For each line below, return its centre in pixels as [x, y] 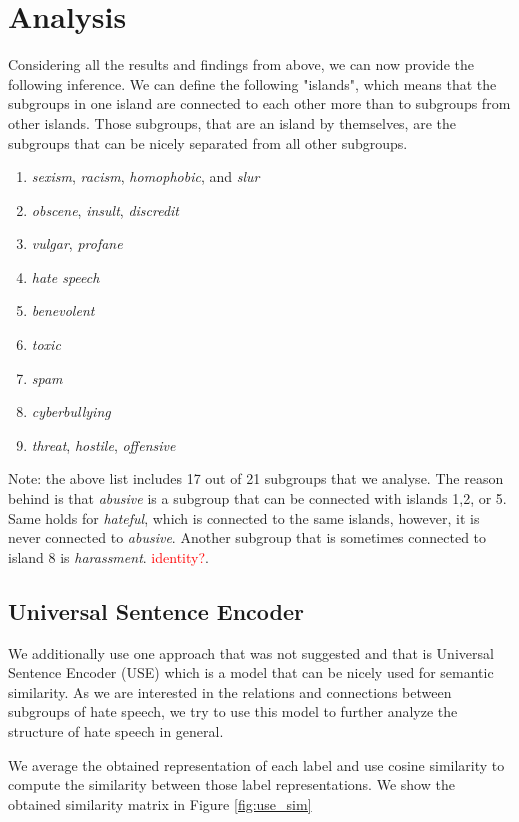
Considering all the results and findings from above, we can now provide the [241, 64]
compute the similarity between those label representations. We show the [231, 784]
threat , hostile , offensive [103, 444]
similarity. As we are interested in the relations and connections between [230, 691]
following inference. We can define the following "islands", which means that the [252, 83]
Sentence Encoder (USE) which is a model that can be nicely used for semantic [251, 672]
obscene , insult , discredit [105, 209]
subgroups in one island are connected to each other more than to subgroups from [259, 103]
